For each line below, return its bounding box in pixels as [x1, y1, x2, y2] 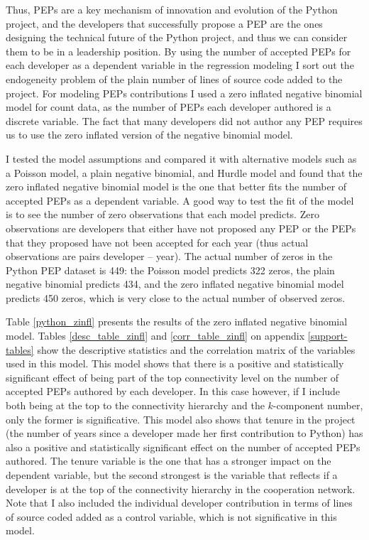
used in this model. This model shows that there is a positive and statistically [6, 356, 344, 371]
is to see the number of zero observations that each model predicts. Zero [6, 207, 319, 222]
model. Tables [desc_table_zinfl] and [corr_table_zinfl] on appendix [6, 328, 305, 343]
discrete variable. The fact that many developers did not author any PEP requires [6, 113, 363, 128]
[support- [307, 328, 348, 343]
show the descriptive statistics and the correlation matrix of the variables [37, 342, 356, 357]
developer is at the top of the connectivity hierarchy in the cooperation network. [6, 481, 356, 496]
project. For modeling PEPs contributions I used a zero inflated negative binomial [6, 85, 363, 100]
